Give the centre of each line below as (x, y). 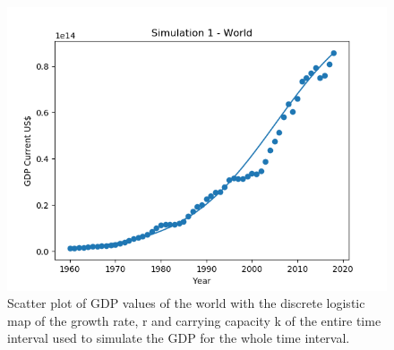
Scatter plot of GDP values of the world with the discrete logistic (186, 303)
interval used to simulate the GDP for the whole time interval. (179, 338)
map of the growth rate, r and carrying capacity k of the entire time (194, 320)
